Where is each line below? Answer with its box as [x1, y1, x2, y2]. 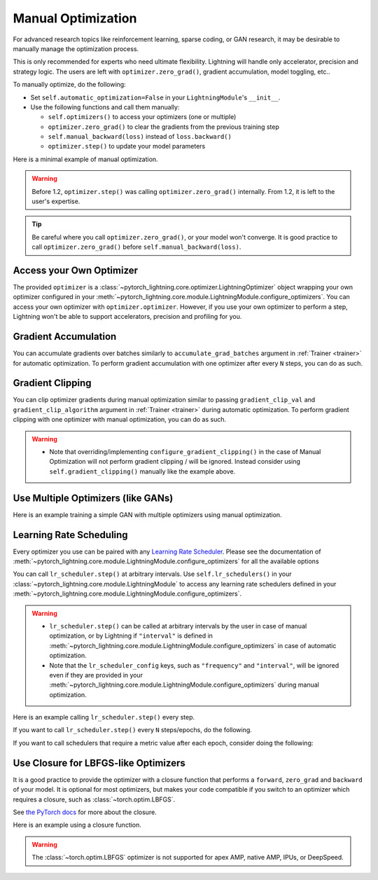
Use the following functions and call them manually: [30, 102, 180, 111]
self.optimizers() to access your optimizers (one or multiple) [48, 113, 237, 121]
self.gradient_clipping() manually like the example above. [49, 467, 236, 476]
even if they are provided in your [49, 671, 143, 679]
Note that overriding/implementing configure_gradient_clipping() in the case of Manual [49, 448, 321, 456]
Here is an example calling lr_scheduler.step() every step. [13, 713, 195, 722]
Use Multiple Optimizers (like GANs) [13, 492, 174, 504]
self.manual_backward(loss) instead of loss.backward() [48, 132, 232, 141]
